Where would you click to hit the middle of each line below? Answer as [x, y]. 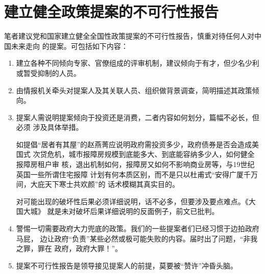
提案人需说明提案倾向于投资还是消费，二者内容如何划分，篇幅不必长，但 [138, 117]
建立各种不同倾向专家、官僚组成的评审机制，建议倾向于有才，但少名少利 [138, 63]
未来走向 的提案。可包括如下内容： [69, 46]
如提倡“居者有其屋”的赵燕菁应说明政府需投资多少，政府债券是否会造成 [134, 144]
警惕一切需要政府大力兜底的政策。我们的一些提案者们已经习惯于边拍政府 [138, 228]
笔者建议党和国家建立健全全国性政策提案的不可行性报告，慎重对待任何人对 [129, 36]
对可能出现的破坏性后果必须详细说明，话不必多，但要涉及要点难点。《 [132, 201]
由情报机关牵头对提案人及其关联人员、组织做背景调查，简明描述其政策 [134, 90]
